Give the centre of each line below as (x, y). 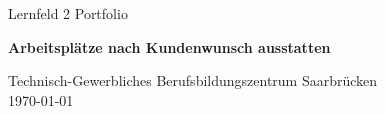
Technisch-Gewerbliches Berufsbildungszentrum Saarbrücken (193, 80)
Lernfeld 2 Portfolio (68, 13)
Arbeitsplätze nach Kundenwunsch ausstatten (169, 46)
